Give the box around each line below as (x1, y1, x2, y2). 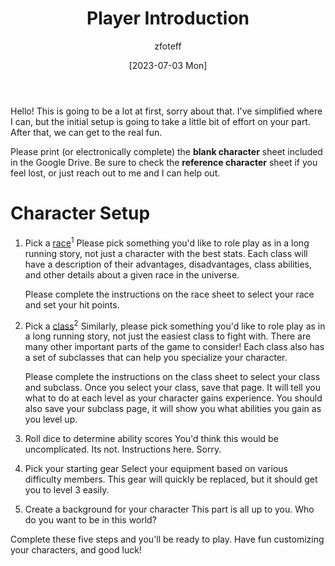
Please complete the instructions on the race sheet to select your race (24, 288, 315, 300)
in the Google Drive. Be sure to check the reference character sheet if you (10, 156, 318, 168)
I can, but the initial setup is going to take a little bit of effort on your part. (10, 115, 311, 127)
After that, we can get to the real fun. (10, 126, 163, 138)
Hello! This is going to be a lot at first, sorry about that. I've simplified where (10, 105, 323, 117)
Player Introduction (86, 7, 250, 30)
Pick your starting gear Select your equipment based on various (24, 463, 288, 475)
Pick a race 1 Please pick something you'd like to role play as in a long (24, 235, 310, 249)
